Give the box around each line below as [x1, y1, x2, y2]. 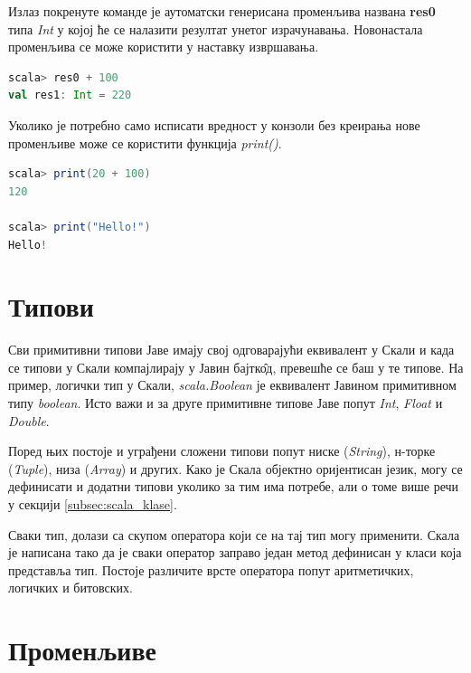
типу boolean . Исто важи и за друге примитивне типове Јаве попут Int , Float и [8, 393, 443, 412]
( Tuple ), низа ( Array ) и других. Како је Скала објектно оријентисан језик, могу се [8, 459, 463, 478]
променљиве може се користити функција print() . [8, 133, 282, 152]
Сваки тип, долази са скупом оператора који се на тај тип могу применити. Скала [8, 525, 460, 544]
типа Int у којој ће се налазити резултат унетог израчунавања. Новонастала [8, 19, 423, 38]
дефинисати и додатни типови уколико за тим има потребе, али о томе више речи [8, 477, 459, 496]
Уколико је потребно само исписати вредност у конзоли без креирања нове [8, 115, 420, 134]
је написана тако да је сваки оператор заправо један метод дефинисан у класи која [8, 543, 462, 562]
